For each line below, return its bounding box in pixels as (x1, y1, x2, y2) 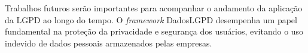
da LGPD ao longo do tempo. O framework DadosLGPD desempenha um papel (5, 13, 297, 26)
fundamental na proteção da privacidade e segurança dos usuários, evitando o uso (5, 25, 304, 38)
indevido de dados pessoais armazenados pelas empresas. (5, 36, 212, 49)
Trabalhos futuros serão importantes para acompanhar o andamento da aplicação (5, 2, 303, 14)
